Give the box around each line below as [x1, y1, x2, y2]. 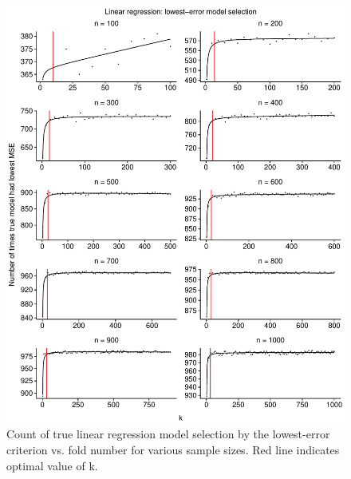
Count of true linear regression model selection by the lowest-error [6, 426, 330, 442]
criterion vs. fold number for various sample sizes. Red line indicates [6, 441, 340, 458]
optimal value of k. [6, 457, 98, 473]
